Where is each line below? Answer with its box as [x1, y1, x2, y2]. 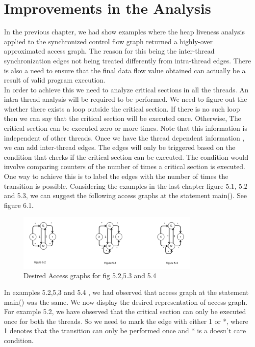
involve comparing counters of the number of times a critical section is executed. [4, 161, 245, 172]
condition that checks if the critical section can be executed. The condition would [4, 151, 249, 162]
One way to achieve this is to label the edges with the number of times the [4, 171, 229, 181]
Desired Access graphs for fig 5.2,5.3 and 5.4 [24, 270, 156, 281]
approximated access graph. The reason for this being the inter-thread [4, 46, 215, 56]
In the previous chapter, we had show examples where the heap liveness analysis [4, 27, 245, 37]
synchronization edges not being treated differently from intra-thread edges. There [4, 55, 251, 65]
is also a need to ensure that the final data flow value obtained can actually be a [4, 65, 246, 75]
